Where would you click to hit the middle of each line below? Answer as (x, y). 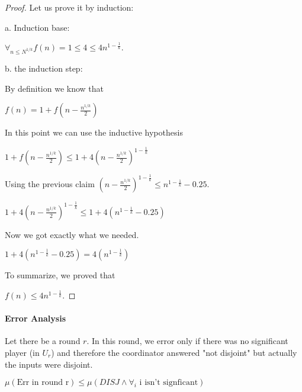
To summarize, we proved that (60, 275)
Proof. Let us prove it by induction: (69, 7)
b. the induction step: (44, 68)
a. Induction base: (37, 27)
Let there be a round (43, 341)
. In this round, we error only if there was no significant (187, 341)
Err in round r (43, 383)
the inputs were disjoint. (49, 364)
